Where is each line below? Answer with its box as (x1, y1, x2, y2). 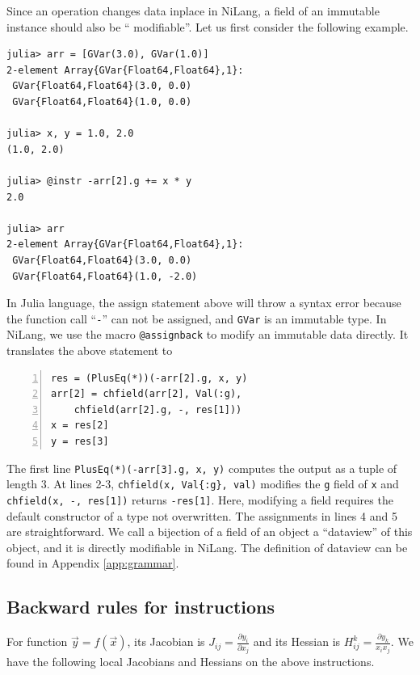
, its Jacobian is (127, 633, 205, 650)
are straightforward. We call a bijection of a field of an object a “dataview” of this (6, 523, 413, 540)
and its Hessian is (253, 633, 341, 650)
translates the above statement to (6, 342, 173, 358)
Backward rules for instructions (6, 594, 275, 619)
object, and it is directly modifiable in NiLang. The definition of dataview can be (6, 538, 408, 555)
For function (6, 633, 68, 650)
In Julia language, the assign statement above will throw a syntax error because (6, 294, 401, 311)
